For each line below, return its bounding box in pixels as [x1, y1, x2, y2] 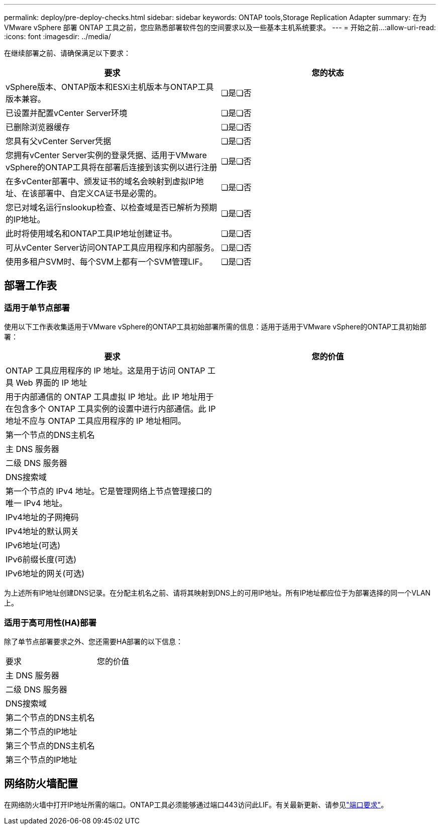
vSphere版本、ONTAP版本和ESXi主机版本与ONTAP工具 [6, 82, 214, 92]
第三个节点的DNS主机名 [6, 740, 95, 751]
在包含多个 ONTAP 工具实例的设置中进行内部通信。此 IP [6, 404, 216, 414]
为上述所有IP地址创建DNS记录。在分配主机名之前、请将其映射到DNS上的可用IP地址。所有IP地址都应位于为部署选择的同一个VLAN [4, 588, 431, 598]
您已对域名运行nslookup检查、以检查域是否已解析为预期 [6, 202, 217, 212]
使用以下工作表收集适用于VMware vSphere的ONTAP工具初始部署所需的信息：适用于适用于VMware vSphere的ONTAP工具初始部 [4, 322, 427, 331]
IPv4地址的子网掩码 [6, 512, 79, 523]
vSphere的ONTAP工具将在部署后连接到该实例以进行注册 [6, 162, 217, 172]
